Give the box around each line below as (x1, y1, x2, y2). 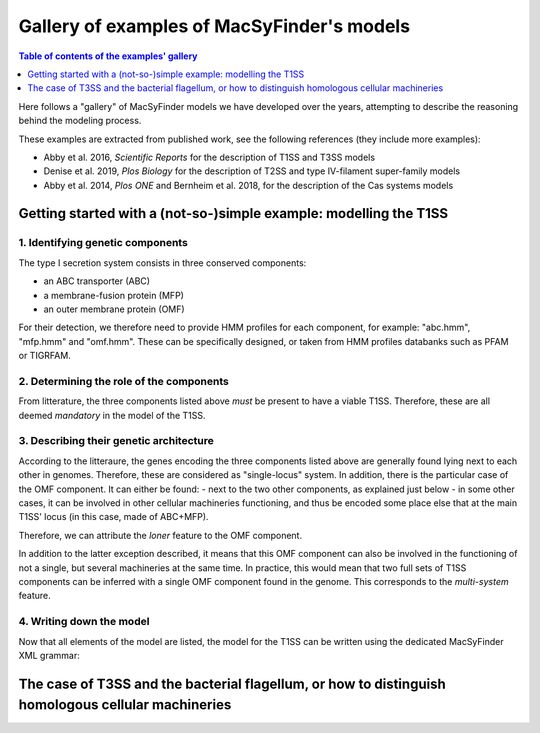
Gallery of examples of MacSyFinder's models (18, 15, 410, 37)
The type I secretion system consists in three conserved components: (18, 256, 307, 269)
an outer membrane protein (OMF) (43, 303, 185, 315)
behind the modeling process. (18, 115, 142, 127)
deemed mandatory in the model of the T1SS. (18, 409, 206, 421)
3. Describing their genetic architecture (18, 434, 214, 448)
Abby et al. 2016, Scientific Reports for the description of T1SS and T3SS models (43, 151, 375, 163)
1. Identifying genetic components (18, 236, 189, 250)
